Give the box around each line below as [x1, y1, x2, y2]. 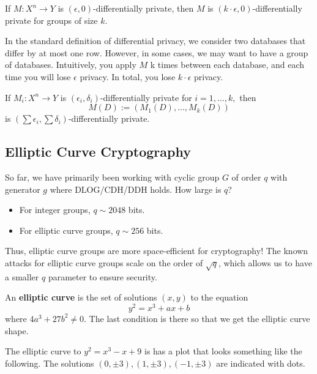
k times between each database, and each [150, 58, 305, 71]
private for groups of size [5, 13, 98, 26]
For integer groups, [19, 203, 91, 216]
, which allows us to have [218, 256, 312, 269]
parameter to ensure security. [48, 270, 157, 283]
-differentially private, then [93, 2, 194, 14]
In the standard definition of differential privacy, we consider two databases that [5, 34, 306, 47]
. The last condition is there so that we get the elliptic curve [84, 312, 310, 324]
